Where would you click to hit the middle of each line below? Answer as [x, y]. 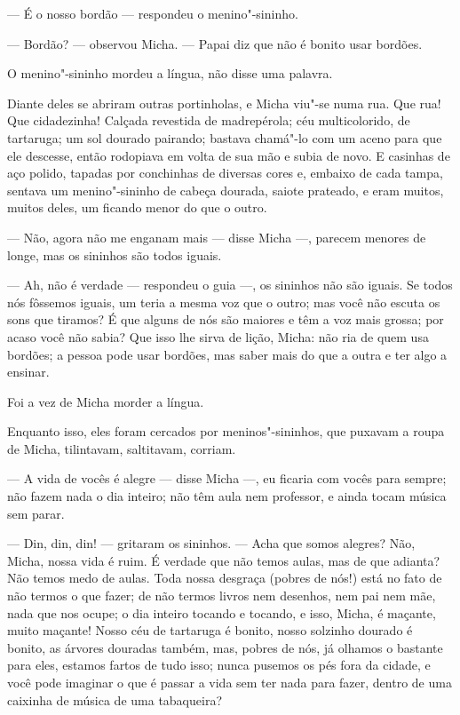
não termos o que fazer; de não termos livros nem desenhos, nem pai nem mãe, [222, 596]
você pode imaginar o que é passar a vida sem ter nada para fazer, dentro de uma [230, 682]
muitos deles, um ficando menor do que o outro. [137, 207]
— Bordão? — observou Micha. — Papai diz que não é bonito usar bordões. [215, 43]
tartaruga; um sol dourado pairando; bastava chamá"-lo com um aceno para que [225, 137]
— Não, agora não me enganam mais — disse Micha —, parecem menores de [217, 237]
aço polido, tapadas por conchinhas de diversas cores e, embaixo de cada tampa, [225, 173]
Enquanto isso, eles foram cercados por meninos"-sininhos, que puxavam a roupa [226, 431]
